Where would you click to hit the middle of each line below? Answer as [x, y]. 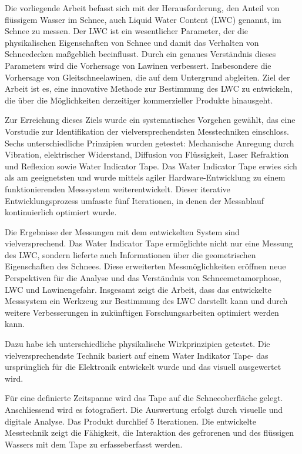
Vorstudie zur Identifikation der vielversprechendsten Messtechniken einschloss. [147, 131]
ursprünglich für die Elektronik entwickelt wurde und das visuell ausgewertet [143, 367]
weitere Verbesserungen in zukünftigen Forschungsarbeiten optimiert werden [142, 312]
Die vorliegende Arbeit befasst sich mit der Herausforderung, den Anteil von [142, 8]
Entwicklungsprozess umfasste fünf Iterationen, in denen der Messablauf [135, 200]
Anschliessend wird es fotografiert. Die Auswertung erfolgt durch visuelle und [144, 409]
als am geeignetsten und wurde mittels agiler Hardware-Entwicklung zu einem [145, 177]
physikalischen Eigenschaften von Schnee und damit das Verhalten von [132, 42]
